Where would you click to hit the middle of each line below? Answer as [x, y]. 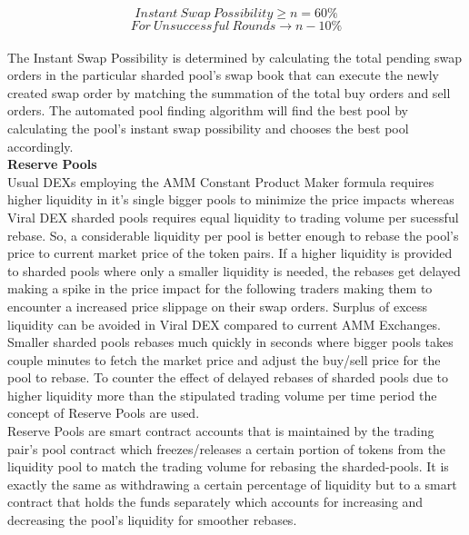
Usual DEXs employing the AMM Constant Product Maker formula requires [221, 181]
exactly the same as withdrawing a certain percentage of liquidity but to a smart [232, 484]
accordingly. [40, 146]
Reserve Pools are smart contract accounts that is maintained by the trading [221, 431]
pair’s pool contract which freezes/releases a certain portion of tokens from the [227, 448]
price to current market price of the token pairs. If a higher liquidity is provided [230, 253]
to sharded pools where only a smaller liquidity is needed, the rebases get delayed [234, 270]
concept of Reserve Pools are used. [104, 413]
